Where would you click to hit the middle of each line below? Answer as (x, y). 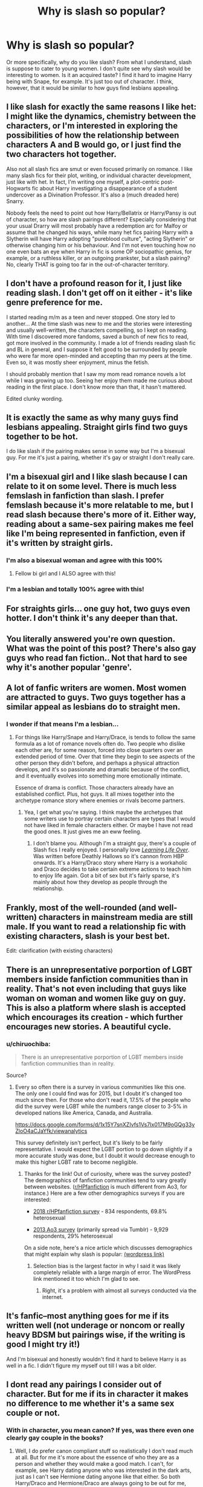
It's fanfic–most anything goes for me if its (88, 1316)
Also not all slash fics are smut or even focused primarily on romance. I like (100, 169)
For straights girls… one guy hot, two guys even (98, 609)
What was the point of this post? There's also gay (101, 648)
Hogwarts (19, 188)
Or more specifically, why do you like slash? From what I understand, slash (99, 62)
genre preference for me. (55, 302)
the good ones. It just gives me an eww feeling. (83, 831)
